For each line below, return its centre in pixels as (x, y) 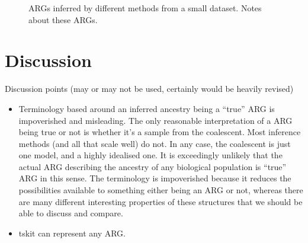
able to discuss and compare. (71, 213)
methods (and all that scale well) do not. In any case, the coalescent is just (155, 143)
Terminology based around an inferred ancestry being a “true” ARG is (147, 108)
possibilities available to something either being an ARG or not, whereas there (161, 190)
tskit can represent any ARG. (72, 233)
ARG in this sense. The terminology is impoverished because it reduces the (155, 178)
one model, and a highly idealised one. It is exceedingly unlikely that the (150, 155)
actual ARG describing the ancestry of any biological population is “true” (153, 166)
